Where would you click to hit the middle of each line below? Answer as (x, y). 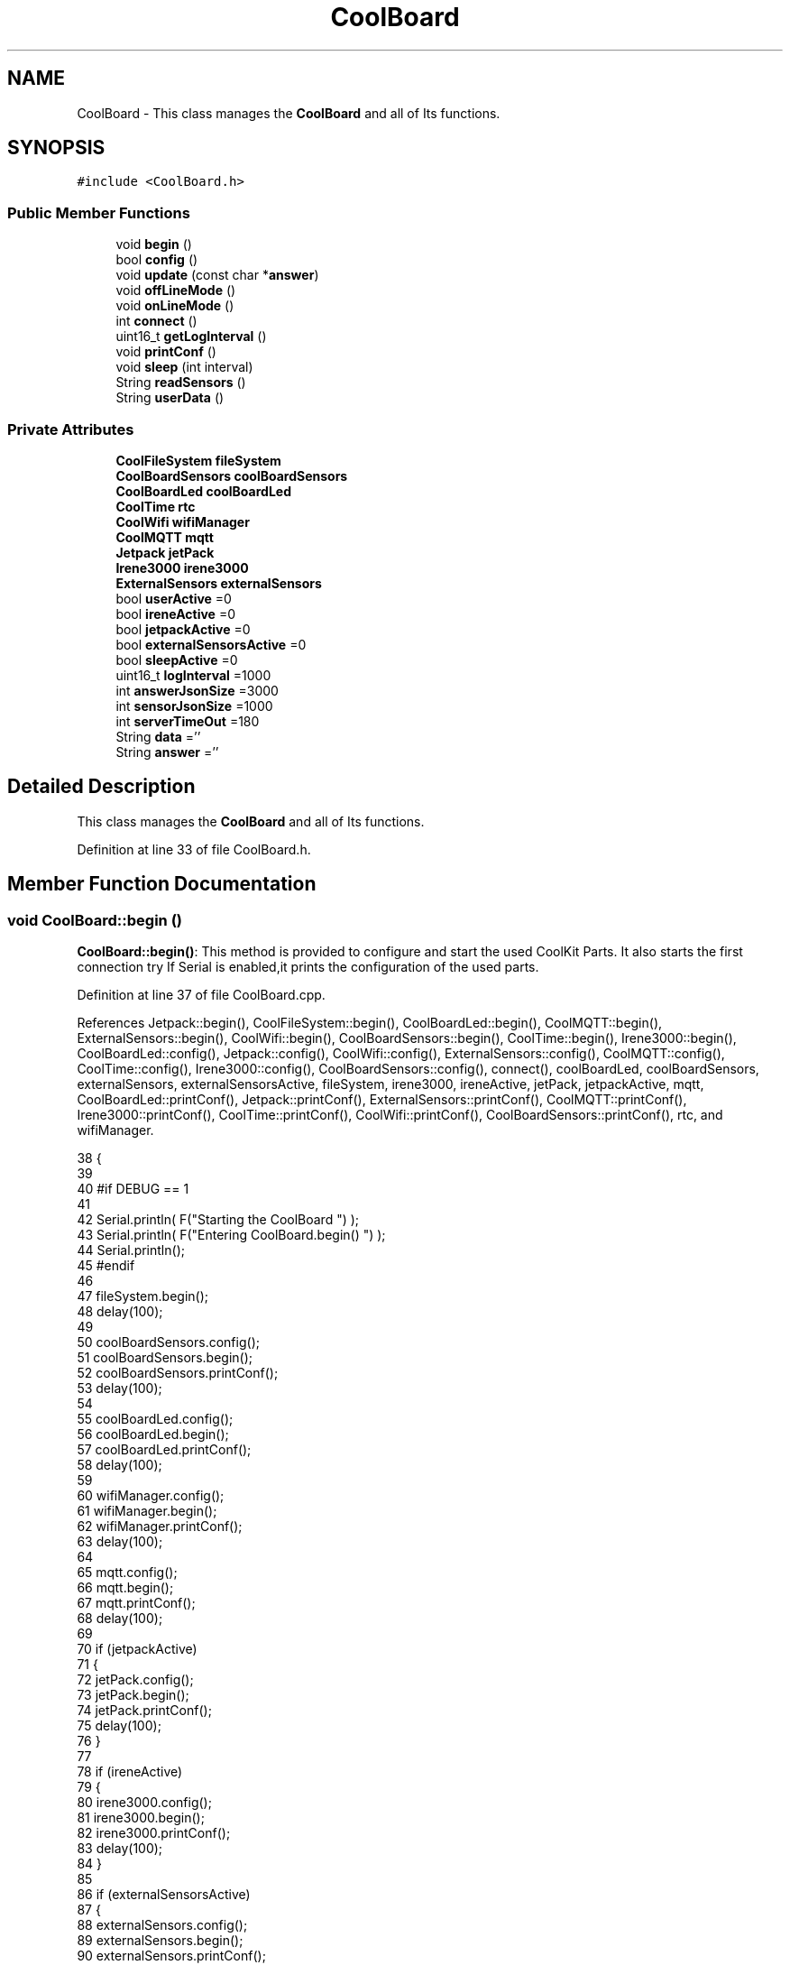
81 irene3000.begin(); (141, 1817)
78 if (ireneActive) (130, 1771)
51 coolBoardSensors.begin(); (165, 1357)
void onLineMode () (175, 306)
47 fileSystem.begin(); (142, 1296)
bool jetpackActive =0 (183, 629)
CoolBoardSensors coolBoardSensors (232, 475)
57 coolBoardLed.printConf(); (164, 1449)
